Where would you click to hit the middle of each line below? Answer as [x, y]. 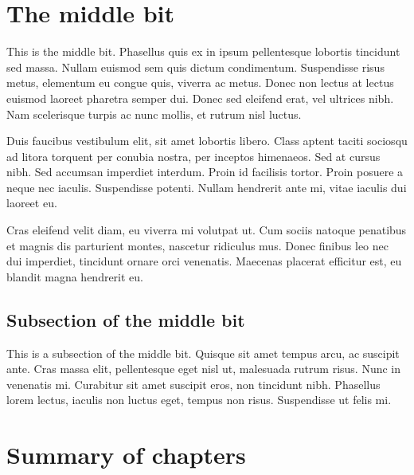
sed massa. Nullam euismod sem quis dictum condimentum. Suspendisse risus [195, 67]
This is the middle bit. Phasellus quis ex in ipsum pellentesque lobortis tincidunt [203, 51]
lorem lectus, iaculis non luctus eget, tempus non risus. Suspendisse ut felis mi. [199, 400]
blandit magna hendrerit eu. [75, 276]
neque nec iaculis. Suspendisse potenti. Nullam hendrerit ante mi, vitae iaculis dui [207, 187]
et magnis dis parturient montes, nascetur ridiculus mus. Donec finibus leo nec [197, 245]
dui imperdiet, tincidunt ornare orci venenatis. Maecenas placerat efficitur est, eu [204, 261]
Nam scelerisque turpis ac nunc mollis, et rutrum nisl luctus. [154, 114]
